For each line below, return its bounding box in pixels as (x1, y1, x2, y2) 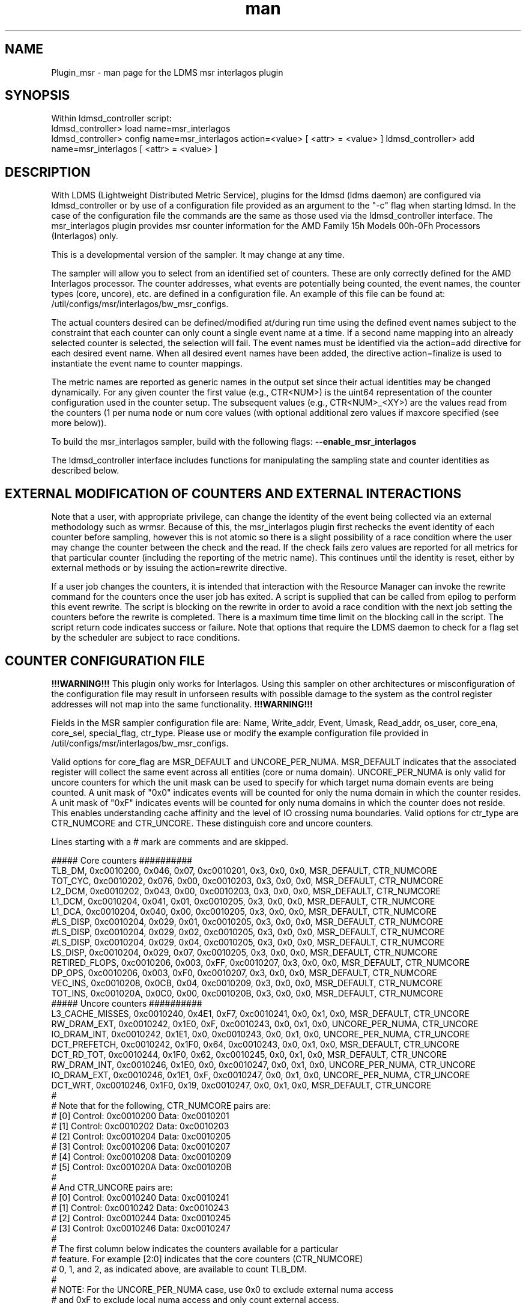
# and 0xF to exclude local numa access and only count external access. (51, 1294, 339, 1305)
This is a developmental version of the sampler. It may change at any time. (51, 249, 345, 260)
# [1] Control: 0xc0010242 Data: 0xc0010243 (51, 1202, 229, 1213)
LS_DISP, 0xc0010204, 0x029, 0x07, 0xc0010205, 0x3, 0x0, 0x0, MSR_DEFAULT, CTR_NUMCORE (51, 947, 438, 957)
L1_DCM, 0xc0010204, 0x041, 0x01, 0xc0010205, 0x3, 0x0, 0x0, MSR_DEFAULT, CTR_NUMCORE (51, 896, 435, 906)
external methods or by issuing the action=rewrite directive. (51, 563, 288, 573)
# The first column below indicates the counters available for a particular (51, 1243, 339, 1254)
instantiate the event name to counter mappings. (51, 358, 243, 369)
